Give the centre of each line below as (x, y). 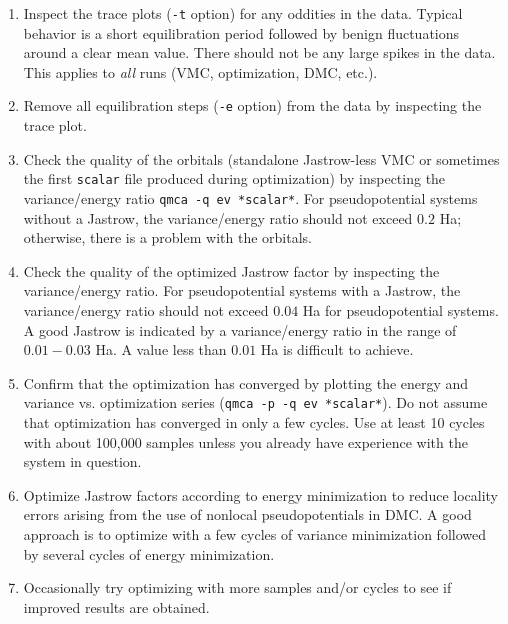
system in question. (82, 461)
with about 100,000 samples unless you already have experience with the (245, 441)
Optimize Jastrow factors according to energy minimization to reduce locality (260, 494)
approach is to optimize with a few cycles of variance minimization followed (254, 533)
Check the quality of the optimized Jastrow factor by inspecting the (231, 270)
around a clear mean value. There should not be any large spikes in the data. (259, 52)
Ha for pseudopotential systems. (400, 309)
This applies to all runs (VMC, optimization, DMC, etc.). (200, 71)
